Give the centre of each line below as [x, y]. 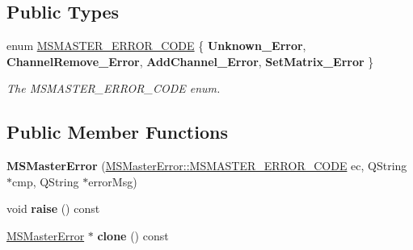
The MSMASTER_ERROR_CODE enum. [114, 88]
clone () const [133, 235]
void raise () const [53, 208]
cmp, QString [46, 181]
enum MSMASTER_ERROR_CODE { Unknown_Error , [156, 46]
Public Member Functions [117, 132]
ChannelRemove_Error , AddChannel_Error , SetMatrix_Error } [190, 61]
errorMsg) [113, 181]
